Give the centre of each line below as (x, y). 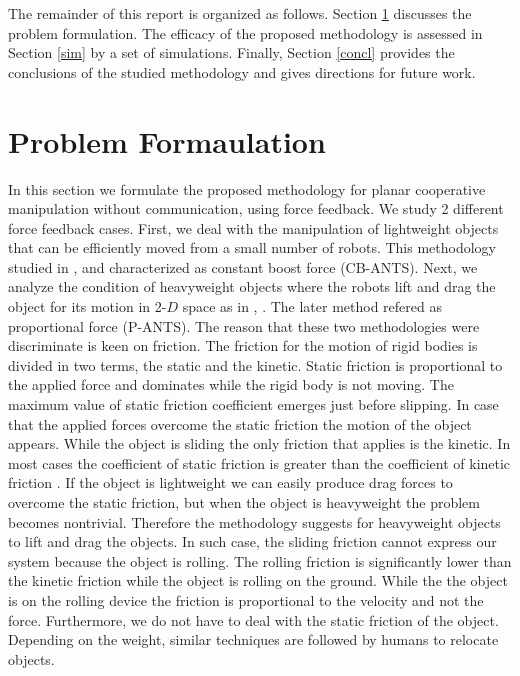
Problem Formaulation (167, 140)
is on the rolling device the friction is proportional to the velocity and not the (246, 599)
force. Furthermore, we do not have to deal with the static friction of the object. (253, 619)
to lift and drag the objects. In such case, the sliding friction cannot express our (252, 541)
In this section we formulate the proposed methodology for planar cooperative (247, 188)
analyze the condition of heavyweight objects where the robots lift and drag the (252, 286)
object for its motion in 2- (87, 306)
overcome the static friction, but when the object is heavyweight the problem (244, 502)
